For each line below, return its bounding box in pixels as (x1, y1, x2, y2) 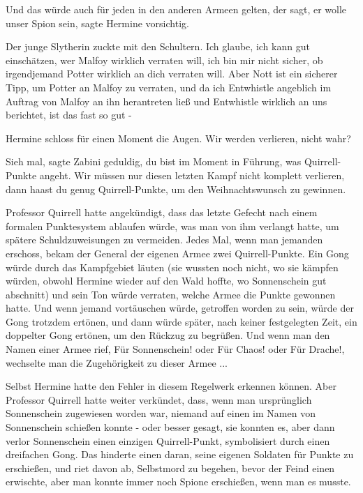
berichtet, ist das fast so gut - (6, 107, 132, 122)
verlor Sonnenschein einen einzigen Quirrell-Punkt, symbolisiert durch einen (6, 433, 330, 448)
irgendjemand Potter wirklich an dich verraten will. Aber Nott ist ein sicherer (6, 66, 338, 81)
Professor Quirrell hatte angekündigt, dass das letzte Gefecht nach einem (6, 205, 318, 220)
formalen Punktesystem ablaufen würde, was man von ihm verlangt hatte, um (6, 218, 339, 233)
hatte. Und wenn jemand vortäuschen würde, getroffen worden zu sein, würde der (6, 301, 354, 315)
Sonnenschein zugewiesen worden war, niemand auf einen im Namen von (6, 406, 316, 420)
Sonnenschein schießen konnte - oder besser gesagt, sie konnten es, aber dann (6, 420, 335, 434)
